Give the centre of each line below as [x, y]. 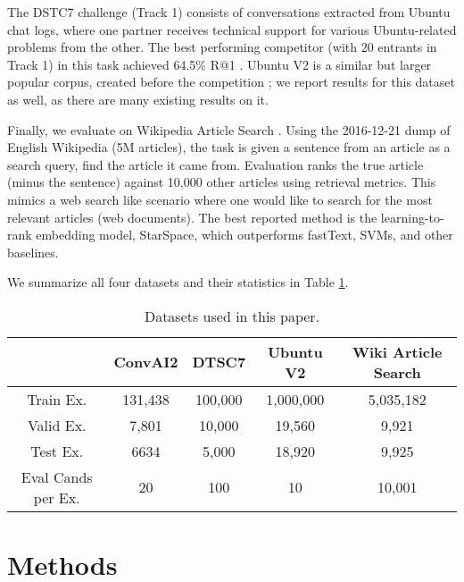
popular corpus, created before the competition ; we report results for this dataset [231, 82]
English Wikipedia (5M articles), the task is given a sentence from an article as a [229, 147]
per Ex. [57, 497]
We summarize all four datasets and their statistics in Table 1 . [178, 282]
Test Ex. [57, 451]
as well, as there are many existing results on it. [138, 99]
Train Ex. [57, 399]
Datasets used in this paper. [232, 316]
